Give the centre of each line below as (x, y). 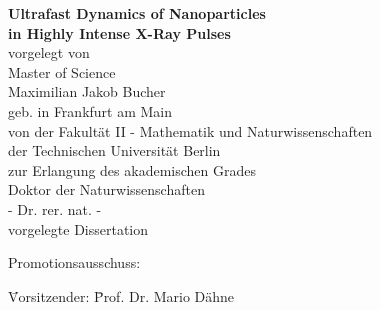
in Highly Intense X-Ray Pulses (119, 32)
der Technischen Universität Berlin (114, 150)
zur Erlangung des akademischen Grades (132, 169)
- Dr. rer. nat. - (55, 208)
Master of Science (62, 71)
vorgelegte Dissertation (78, 228)
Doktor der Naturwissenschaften (106, 189)
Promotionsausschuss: (74, 262)
